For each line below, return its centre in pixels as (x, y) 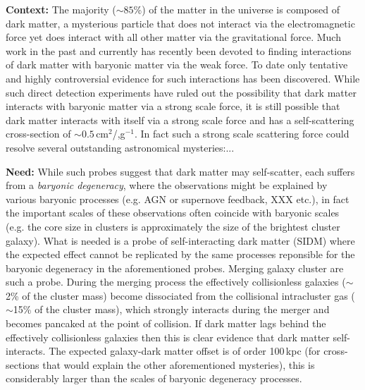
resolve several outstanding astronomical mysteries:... (120, 147)
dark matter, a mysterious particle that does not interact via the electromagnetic (180, 23)
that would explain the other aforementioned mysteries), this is (179, 364)
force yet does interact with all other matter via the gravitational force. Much (173, 37)
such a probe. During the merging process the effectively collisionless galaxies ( (176, 282)
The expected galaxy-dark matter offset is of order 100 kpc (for (185, 351)
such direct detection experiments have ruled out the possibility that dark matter (181, 92)
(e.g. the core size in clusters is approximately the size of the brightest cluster (173, 226)
